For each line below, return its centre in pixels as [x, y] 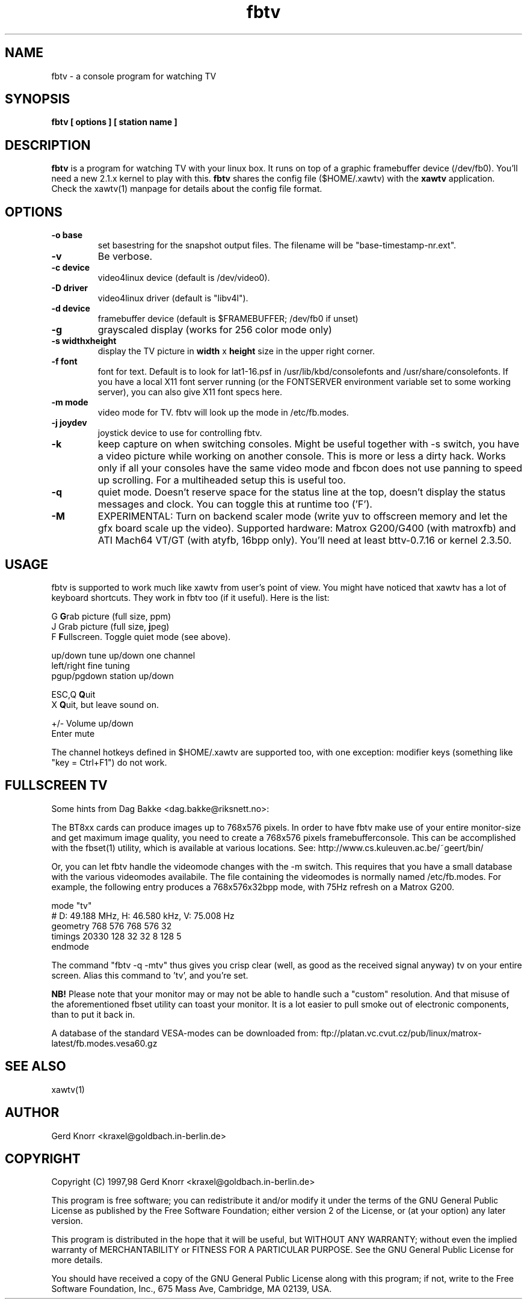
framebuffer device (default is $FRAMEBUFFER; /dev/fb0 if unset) [228, 319]
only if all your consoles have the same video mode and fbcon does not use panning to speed [310, 468]
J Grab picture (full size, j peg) [110, 626]
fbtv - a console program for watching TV [134, 76]
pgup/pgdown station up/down [112, 675]
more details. [77, 1260]
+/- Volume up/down [92, 723]
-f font [64, 361]
